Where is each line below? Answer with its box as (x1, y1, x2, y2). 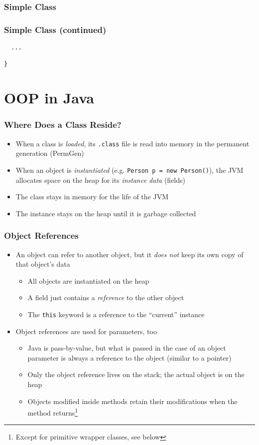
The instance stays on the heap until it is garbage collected (15, 208, 196, 218)
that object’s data (15, 259, 70, 269)
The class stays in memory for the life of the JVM (15, 191, 169, 202)
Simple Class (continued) (4, 23, 107, 35)
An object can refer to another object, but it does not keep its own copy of (15, 249, 244, 259)
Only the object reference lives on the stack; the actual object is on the (27, 369, 245, 380)
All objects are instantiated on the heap (27, 275, 149, 286)
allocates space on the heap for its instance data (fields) (15, 174, 185, 185)
